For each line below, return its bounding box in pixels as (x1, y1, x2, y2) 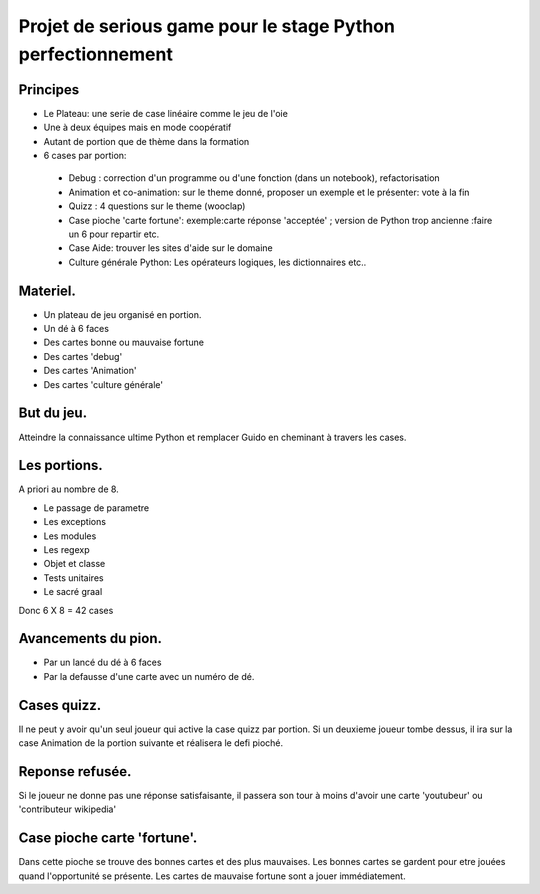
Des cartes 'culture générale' (43, 378, 164, 390)
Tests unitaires (43, 571, 104, 584)
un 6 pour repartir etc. (68, 228, 160, 240)
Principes (18, 81, 80, 98)
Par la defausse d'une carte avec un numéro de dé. (43, 670, 255, 682)
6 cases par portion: (43, 150, 127, 162)
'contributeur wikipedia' (18, 803, 117, 815)
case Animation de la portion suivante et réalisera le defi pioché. (18, 737, 284, 749)
